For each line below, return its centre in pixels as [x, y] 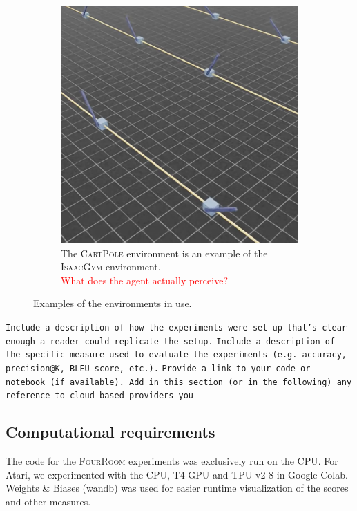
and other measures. [48, 501]
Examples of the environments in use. [113, 303]
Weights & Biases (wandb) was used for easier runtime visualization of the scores [177, 488]
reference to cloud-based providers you [100, 396]
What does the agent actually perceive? [144, 280]
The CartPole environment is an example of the [164, 253]
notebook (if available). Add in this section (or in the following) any [179, 382]
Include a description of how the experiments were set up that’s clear [176, 327]
